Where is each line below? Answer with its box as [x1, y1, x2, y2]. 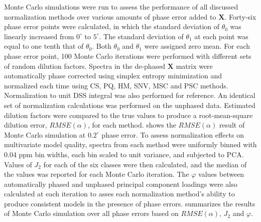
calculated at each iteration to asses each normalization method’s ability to [4, 188, 235, 199]
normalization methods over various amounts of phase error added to [4, 11, 216, 22]
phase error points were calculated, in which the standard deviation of [4, 21, 220, 32]
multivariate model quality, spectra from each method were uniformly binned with [4, 139, 257, 150]
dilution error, [4, 120, 47, 130]
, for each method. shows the [87, 120, 176, 130]
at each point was [194, 31, 248, 41]
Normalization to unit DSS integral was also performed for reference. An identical [4, 90, 255, 100]
